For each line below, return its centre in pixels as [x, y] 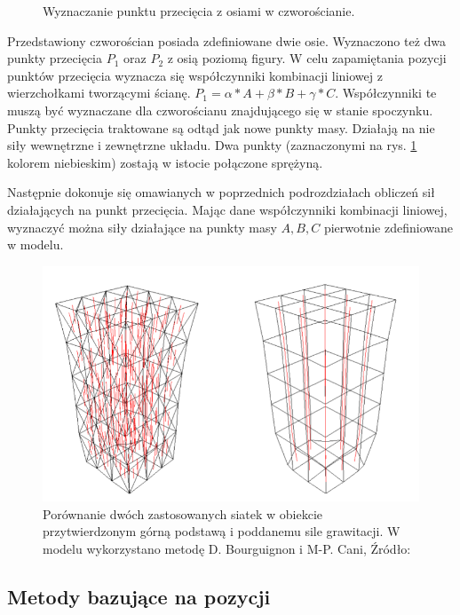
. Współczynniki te [386, 93]
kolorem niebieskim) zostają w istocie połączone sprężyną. [165, 162]
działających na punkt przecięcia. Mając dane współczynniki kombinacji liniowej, [227, 209]
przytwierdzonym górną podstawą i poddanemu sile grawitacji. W [222, 531]
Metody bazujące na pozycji [139, 596]
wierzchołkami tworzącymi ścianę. [99, 93]
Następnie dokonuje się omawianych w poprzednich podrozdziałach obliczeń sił [221, 192]
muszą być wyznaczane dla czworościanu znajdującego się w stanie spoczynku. [220, 110]
